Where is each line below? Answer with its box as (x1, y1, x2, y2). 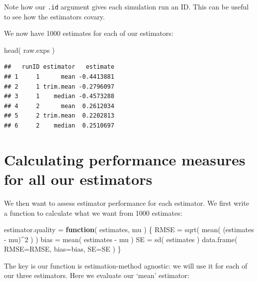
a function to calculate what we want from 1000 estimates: (4, 207, 182, 218)
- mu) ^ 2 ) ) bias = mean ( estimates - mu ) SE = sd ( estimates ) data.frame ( (4, 234, 238, 244)
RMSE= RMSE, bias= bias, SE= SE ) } (4, 244, 121, 254)
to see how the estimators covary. (4, 11, 105, 21)
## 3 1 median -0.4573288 (4, 93, 114, 100)
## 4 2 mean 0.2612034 (4, 102, 114, 110)
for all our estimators (4, 168, 153, 189)
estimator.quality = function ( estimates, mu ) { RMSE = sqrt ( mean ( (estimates (4, 224, 254, 235)
